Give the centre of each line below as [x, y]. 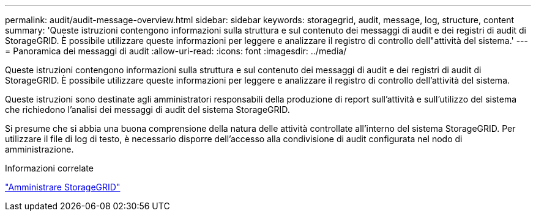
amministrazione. [39, 149]
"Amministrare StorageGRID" [63, 187]
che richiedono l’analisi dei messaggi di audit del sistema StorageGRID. [147, 110]
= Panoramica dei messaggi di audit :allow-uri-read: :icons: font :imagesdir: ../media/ [176, 51]
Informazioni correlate [49, 168]
